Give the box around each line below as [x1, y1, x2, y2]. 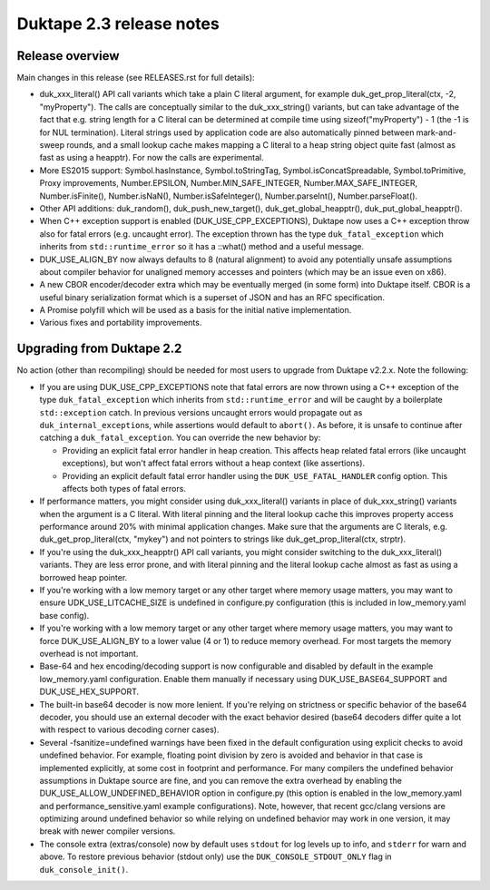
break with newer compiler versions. [39, 826, 176, 836]
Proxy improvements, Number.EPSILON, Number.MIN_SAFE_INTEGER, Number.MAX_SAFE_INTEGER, [39, 178, 417, 189]
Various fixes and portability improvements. [39, 318, 202, 328]
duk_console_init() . [39, 864, 129, 875]
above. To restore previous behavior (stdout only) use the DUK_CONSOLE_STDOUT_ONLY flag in [39, 851, 392, 862]
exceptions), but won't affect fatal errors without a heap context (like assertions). [62, 458, 366, 469]
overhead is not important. [39, 648, 139, 659]
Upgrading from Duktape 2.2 [16, 341, 182, 357]
